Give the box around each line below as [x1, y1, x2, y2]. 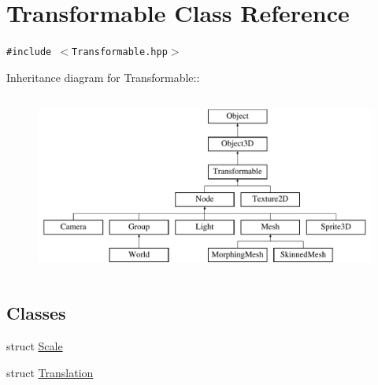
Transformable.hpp [72, 46, 168, 58]
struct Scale [6, 337, 63, 354]
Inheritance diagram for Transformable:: [6, 68, 200, 85]
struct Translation [6, 364, 94, 380]
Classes [6, 301, 66, 325]
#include [6, 46, 52, 58]
